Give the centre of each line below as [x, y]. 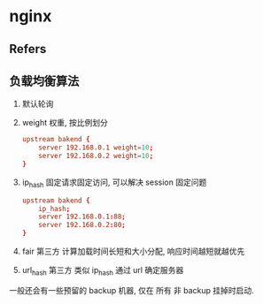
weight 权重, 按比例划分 [65, 123]
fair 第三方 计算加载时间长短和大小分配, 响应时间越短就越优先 [133, 251]
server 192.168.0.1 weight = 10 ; [96, 148]
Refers [28, 49]
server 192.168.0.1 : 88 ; [82, 217]
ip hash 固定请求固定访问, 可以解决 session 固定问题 [114, 183]
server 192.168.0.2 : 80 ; [82, 225]
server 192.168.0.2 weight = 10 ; [96, 156]
